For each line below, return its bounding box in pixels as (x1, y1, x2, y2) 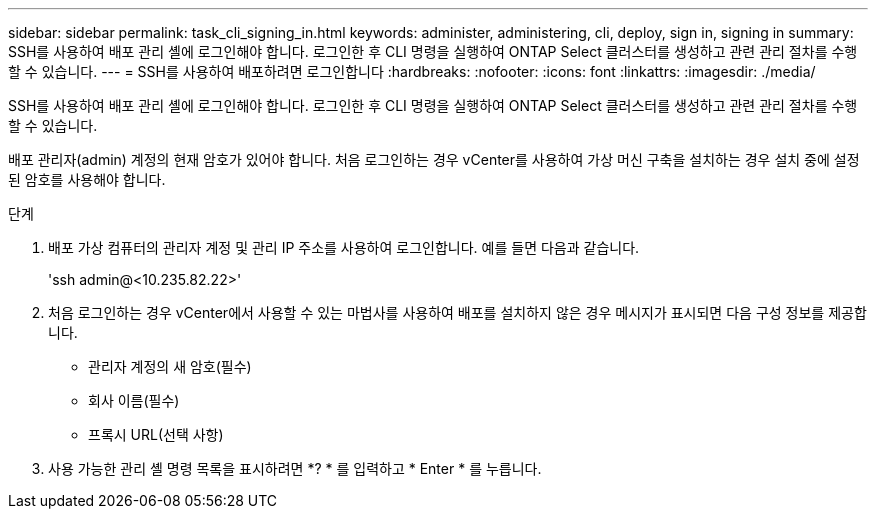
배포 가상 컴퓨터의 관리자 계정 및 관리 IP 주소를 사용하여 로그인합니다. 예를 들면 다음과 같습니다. (48, 239, 640, 256)
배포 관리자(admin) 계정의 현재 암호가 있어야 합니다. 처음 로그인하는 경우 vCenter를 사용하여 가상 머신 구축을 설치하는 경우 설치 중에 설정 (8, 151, 860, 168)
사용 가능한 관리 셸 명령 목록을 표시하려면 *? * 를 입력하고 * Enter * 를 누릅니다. (48, 460, 542, 477)
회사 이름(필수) (88, 392, 180, 409)
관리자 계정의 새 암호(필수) (88, 358, 252, 375)
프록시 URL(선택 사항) (88, 426, 224, 443)
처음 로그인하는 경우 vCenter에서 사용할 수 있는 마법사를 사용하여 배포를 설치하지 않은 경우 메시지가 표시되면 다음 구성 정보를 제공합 (48, 304, 867, 321)
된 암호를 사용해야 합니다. (8, 171, 166, 188)
